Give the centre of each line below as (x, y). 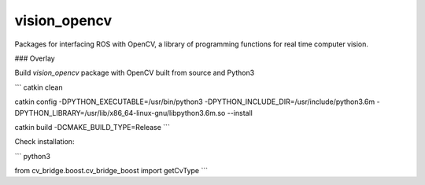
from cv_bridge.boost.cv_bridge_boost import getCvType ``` (111, 171)
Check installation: (44, 142)
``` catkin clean (39, 87)
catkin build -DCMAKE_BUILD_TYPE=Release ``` (92, 127)
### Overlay (35, 58)
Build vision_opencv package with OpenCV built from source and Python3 (135, 73)
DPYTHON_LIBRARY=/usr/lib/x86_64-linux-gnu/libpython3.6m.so (120, 113)
